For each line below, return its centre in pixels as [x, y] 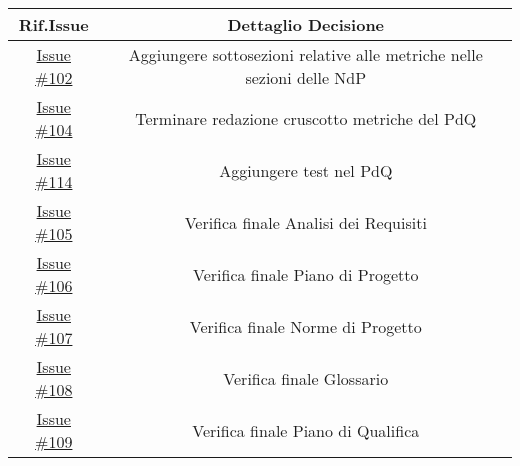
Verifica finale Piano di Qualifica [306, 430]
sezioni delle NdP [306, 77]
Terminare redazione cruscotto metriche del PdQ [306, 118]
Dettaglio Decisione [306, 24]
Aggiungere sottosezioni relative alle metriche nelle [305, 54]
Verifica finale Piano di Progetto [306, 274]
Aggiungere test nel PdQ [306, 170]
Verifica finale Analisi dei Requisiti [305, 222]
